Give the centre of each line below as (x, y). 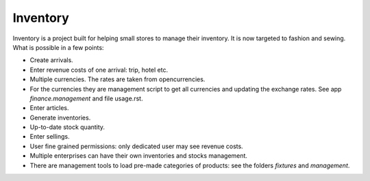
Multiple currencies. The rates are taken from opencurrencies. (118, 79)
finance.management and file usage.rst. (86, 98)
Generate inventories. (60, 117)
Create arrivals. (51, 60)
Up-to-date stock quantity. (67, 127)
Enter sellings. (50, 137)
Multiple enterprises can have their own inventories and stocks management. (139, 156)
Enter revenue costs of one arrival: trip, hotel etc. (99, 70)
